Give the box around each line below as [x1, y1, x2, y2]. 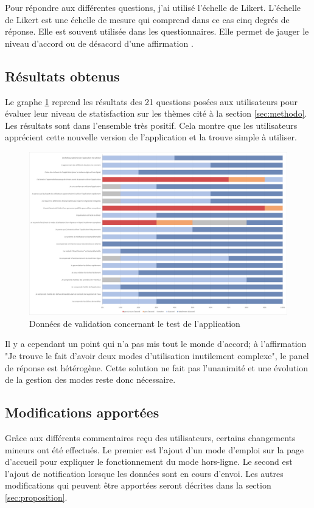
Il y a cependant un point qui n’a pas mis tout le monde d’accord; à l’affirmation [5, 337, 307, 350]
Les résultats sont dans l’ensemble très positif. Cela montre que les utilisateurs [5, 118, 298, 131]
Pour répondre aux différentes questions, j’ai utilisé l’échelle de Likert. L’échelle [5, 1, 301, 13]
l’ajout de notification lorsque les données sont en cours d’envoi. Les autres [5, 467, 284, 479]
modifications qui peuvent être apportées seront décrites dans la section [5, 479, 271, 492]
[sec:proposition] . [5, 491, 68, 503]
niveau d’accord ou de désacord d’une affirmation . [5, 36, 194, 49]
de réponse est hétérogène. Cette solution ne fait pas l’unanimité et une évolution [5, 361, 309, 374]
